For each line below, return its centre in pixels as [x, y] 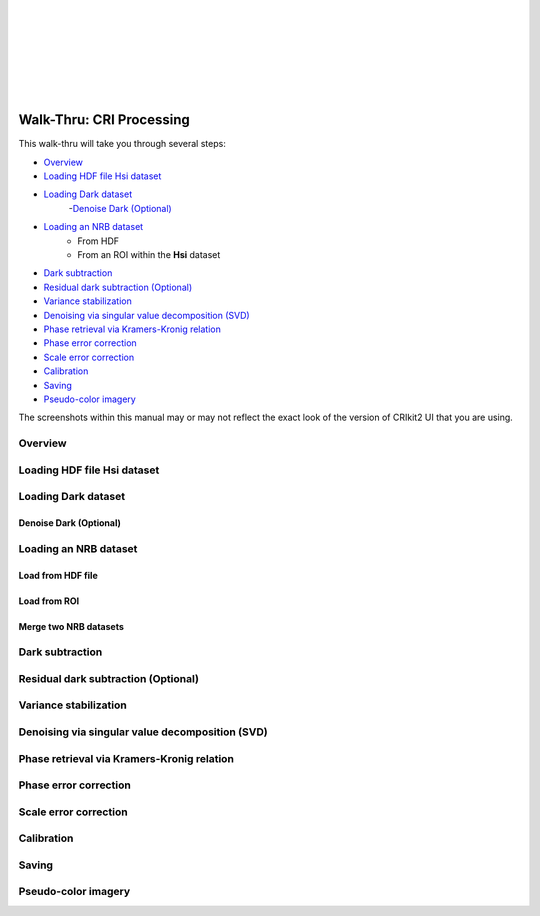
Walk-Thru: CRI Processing [104, 120]
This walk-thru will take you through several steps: [122, 144]
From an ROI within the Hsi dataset [149, 254]
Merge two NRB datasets [71, 626]
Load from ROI [49, 601]
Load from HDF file [58, 575]
